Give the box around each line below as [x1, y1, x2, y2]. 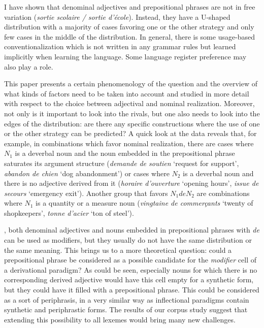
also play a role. [4, 61, 53, 72]
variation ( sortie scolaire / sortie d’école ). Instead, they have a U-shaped [4, 11, 230, 22]
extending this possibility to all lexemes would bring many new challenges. [4, 314, 236, 324]
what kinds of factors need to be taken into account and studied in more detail [4, 88, 249, 99]
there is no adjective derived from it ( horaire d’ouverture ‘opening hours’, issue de [4, 178, 259, 188]
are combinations [196, 187, 250, 198]
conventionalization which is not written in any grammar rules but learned [4, 41, 236, 52]
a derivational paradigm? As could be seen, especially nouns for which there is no [4, 264, 257, 275]
